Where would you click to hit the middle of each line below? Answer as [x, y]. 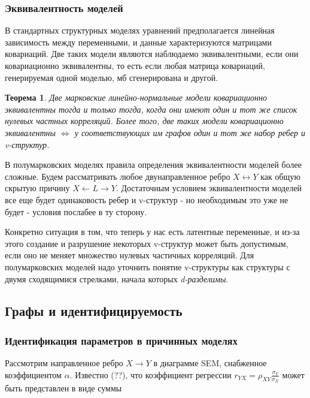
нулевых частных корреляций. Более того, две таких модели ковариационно [144, 121]
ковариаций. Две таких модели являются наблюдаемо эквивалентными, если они [152, 54]
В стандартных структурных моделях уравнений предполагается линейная [140, 30]
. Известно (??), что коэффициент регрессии [151, 374]
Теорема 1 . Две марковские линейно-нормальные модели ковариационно [136, 97]
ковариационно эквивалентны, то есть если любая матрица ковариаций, [135, 65]
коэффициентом [33, 374]
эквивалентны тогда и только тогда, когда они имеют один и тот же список [151, 109]
